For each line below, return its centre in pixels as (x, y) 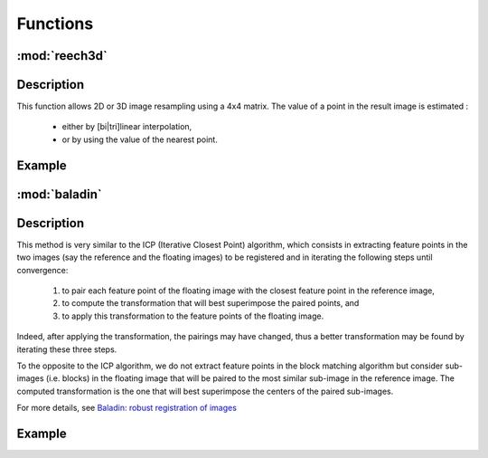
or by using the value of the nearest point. (140, 139)
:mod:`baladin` (60, 194)
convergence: (42, 270)
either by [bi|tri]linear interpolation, (127, 127)
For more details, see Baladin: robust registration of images (127, 408)
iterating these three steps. (67, 349)
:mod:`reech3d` (62, 56)
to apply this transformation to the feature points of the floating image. (193, 316)
